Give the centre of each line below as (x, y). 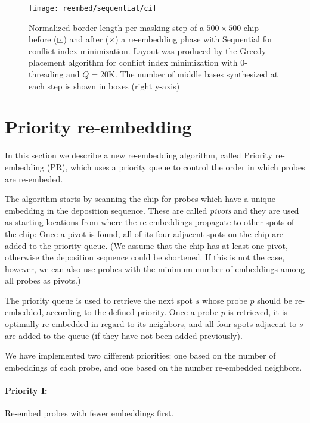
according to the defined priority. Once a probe (132, 312)
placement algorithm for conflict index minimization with (133, 62)
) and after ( (86, 39)
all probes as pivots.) (43, 280)
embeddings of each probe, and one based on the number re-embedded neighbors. (154, 367)
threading (46, 74)
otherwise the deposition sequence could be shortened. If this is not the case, (145, 257)
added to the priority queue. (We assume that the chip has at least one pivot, (146, 245)
